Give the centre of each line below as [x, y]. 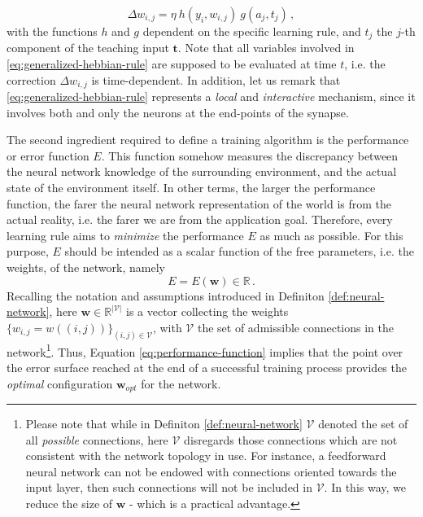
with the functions [52, 31]
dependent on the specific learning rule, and [252, 31]
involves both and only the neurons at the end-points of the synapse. [178, 112]
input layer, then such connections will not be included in [169, 487]
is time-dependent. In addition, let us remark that [216, 79]
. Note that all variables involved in [266, 48]
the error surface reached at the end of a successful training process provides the [207, 367]
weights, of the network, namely [86, 267]
